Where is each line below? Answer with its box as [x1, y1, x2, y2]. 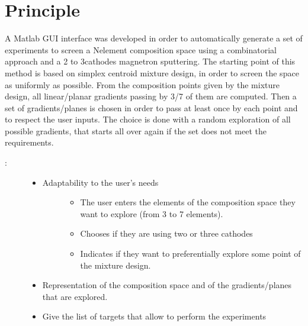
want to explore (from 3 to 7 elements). [80, 207, 223, 220]
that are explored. [42, 290, 108, 302]
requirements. [5, 136, 54, 149]
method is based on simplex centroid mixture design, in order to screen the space [5, 66, 299, 79]
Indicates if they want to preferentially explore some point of [80, 247, 301, 260]
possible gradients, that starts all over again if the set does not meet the [5, 124, 267, 137]
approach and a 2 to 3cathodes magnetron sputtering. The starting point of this [5, 55, 296, 67]
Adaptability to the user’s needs [42, 176, 159, 188]
